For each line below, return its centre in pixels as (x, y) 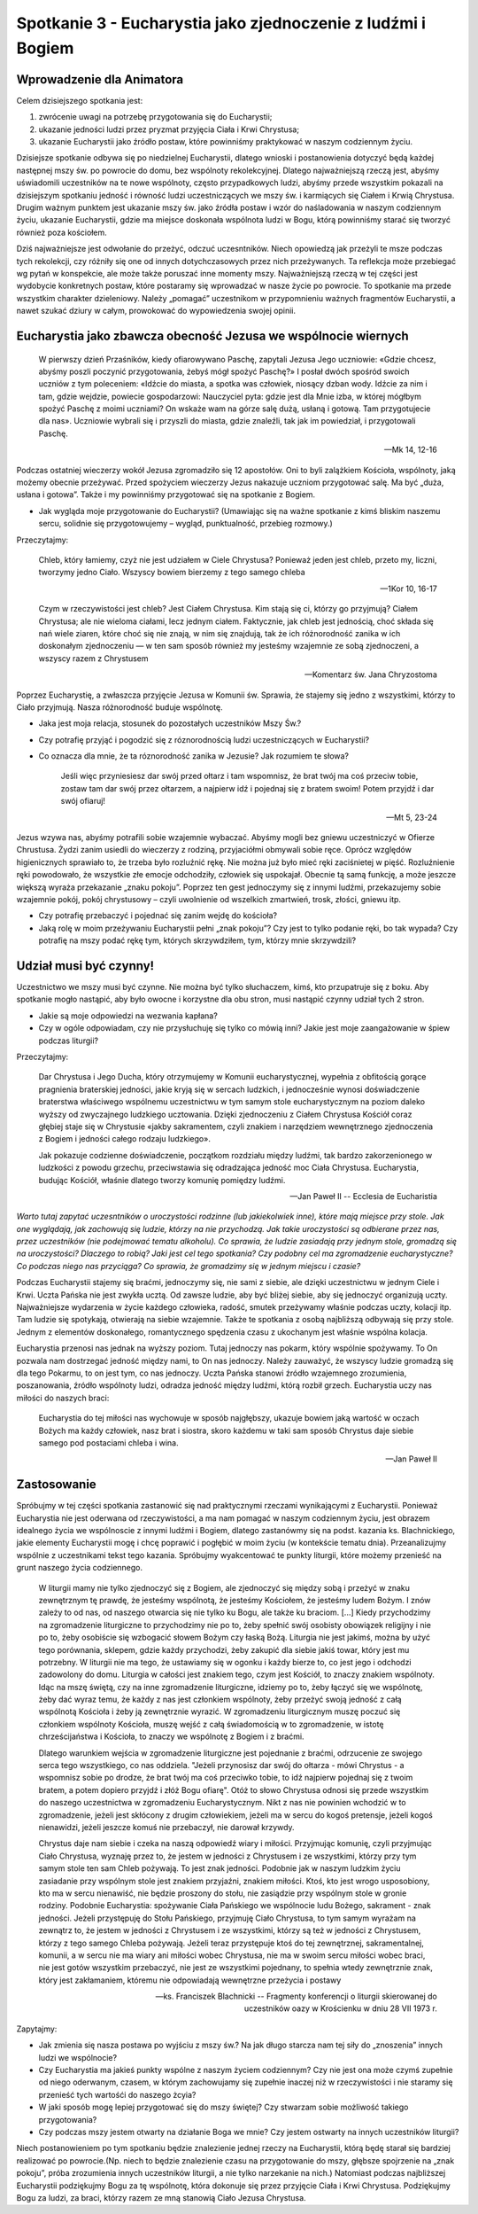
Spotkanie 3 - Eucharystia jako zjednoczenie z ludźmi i (221, 23)
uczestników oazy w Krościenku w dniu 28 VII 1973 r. (340, 2008)
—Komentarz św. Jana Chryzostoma (370, 674)
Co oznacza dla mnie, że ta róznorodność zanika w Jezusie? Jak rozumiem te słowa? (194, 756)
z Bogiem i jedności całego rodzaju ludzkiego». (125, 1139)
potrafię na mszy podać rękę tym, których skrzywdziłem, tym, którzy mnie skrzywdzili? (197, 940)
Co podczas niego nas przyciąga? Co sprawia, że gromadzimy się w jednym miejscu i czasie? (189, 1266)
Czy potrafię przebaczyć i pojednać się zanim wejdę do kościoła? (158, 916)
